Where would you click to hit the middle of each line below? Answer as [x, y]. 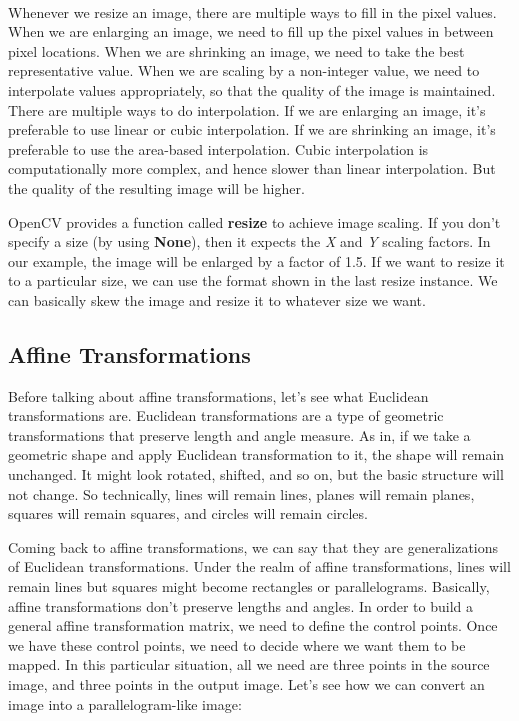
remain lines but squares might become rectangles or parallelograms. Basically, [249, 586]
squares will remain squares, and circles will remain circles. [188, 513]
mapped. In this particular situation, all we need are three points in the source [249, 664]
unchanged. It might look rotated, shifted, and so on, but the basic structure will [256, 474]
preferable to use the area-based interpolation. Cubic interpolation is [218, 148]
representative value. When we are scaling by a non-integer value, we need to [244, 70]
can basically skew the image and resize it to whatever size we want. [217, 299]
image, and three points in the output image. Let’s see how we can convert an [246, 684]
